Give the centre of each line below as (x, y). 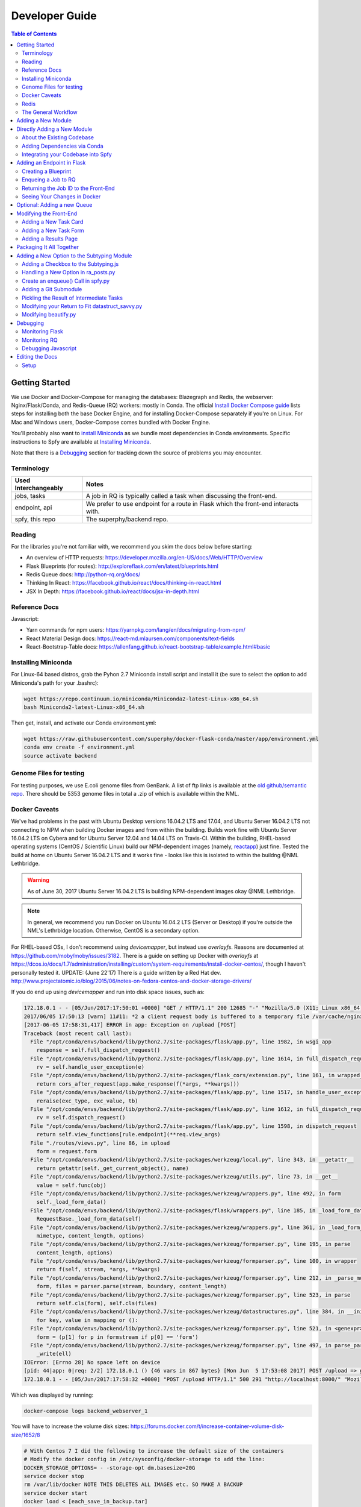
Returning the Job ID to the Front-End (68, 188)
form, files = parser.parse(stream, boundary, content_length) (132, 1286)
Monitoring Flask (42, 332)
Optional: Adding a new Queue (54, 205)
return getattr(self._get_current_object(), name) (113, 1168)
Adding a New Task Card (53, 222)
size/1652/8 (26, 1435)
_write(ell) (54, 1354)
